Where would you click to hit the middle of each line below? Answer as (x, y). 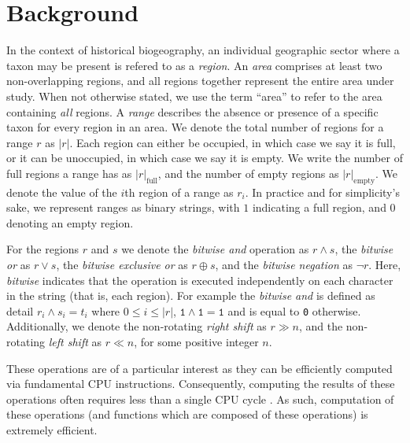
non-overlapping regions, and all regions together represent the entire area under (200, 81)
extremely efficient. (52, 430)
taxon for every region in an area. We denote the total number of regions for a (195, 127)
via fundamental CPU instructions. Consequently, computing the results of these (201, 384)
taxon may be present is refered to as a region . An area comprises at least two (194, 65)
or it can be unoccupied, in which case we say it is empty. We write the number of (205, 158)
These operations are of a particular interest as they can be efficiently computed (199, 368)
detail (20, 310)
